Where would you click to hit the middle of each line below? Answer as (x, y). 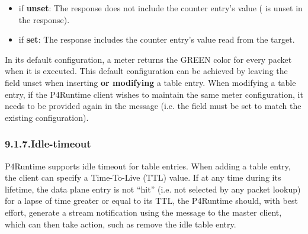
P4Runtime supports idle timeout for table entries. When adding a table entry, (148, 166)
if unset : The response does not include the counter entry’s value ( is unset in (161, 8)
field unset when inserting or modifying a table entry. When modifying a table (150, 82)
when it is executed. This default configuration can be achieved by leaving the (146, 71)
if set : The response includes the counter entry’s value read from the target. (157, 39)
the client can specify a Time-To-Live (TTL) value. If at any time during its (143, 177)
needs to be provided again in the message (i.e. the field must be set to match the (153, 106)
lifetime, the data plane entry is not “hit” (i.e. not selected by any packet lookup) (153, 189)
